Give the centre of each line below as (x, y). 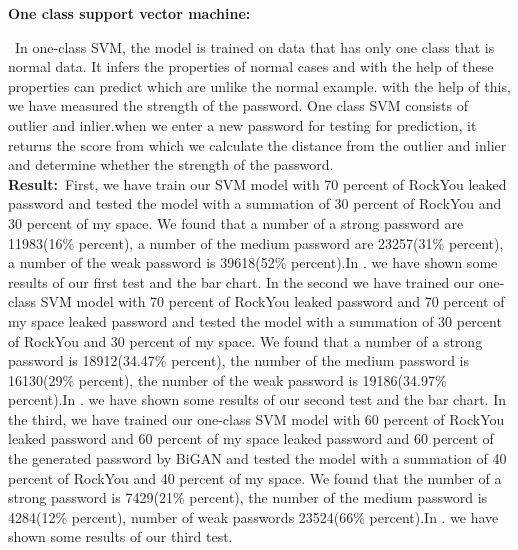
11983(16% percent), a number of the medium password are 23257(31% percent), (256, 242)
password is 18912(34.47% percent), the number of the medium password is (239, 360)
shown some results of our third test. (120, 536)
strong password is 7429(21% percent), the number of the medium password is (248, 497)
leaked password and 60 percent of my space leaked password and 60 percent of (251, 438)
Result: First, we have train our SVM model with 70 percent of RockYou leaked (257, 183)
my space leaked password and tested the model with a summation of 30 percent (255, 320)
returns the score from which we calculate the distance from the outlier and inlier (257, 144)
